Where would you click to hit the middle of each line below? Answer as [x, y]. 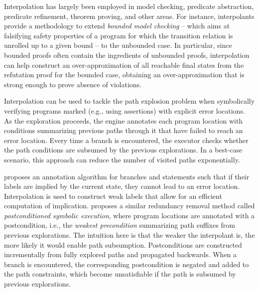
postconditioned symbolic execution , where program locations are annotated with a [129, 215]
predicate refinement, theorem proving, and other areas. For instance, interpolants [129, 16]
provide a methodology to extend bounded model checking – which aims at [117, 26]
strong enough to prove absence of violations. [73, 84]
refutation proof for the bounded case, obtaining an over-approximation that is [124, 74]
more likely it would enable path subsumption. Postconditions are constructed [123, 244]
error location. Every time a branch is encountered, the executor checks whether [126, 140]
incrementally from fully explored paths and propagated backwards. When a [121, 254]
